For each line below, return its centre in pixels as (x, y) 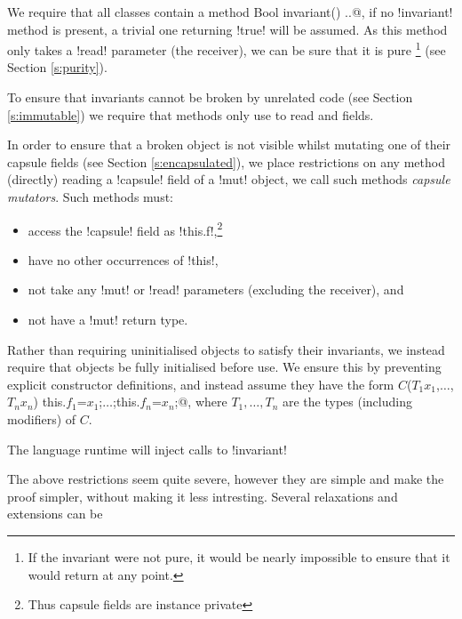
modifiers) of (42, 419)
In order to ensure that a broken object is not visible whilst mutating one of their (229, 145)
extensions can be (55, 514)
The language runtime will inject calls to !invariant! (147, 449)
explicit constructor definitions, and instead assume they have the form (201, 384)
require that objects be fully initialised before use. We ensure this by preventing (224, 367)
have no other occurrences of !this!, (123, 259)
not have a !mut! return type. (108, 320)
